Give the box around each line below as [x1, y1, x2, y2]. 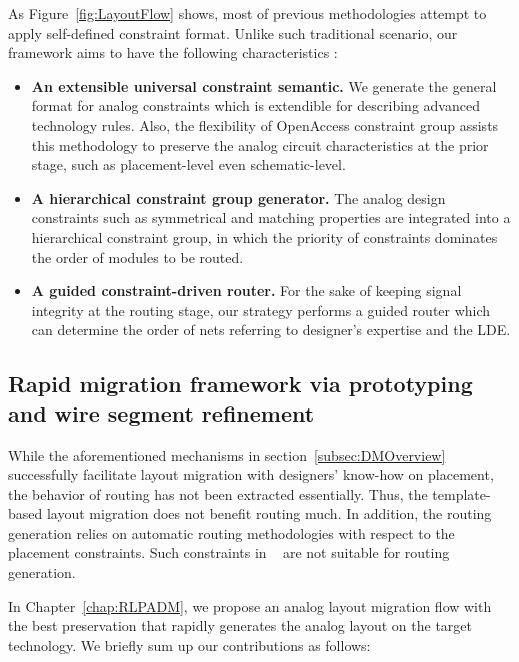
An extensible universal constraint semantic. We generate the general [31, 75, 497, 96]
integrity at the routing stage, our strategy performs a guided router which [31, 299, 491, 320]
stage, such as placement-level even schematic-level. [31, 154, 346, 175]
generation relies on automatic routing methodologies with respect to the [8, 522, 455, 543]
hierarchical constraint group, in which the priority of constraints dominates [31, 226, 498, 247]
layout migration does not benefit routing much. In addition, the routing [46, 503, 492, 524]
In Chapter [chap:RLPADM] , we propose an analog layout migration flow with [8, 595, 492, 616]
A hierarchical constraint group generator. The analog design [31, 187, 446, 208]
